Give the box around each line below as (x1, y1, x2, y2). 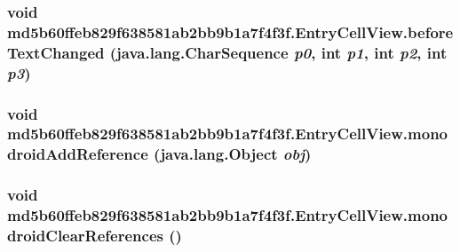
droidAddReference (7, 143, 148, 165)
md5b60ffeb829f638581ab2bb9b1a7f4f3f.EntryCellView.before (7, 20, 454, 43)
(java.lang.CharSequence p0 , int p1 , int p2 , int (109, 41, 448, 63)
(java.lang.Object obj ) (154, 143, 312, 165)
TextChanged (7, 41, 105, 63)
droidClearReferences (7, 224, 163, 247)
